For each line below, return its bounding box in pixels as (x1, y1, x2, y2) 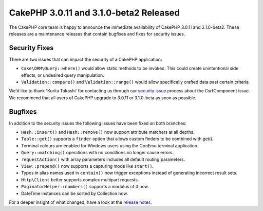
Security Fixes (9, 44, 54, 52)
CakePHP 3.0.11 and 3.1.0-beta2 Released (9, 7, 180, 18)
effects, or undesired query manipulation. (21, 72, 104, 78)
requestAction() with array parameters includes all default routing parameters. (21, 156, 185, 162)
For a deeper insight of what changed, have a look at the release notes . (9, 199, 152, 205)
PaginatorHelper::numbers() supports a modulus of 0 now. (21, 184, 150, 190)
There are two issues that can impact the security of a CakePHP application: (9, 56, 162, 62)
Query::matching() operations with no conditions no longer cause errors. (21, 150, 174, 156)
